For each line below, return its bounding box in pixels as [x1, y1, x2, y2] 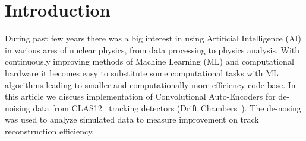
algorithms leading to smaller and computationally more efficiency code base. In [5, 78, 296, 91]
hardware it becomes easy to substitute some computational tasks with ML [5, 66, 279, 79]
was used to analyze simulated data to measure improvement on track [5, 113, 259, 126]
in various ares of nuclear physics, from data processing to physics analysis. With [5, 43, 300, 56]
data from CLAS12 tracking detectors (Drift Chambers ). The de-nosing [33, 101, 301, 114]
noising [5, 101, 30, 114]
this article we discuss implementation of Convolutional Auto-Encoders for [5, 90, 276, 102]
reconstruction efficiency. [5, 124, 94, 137]
